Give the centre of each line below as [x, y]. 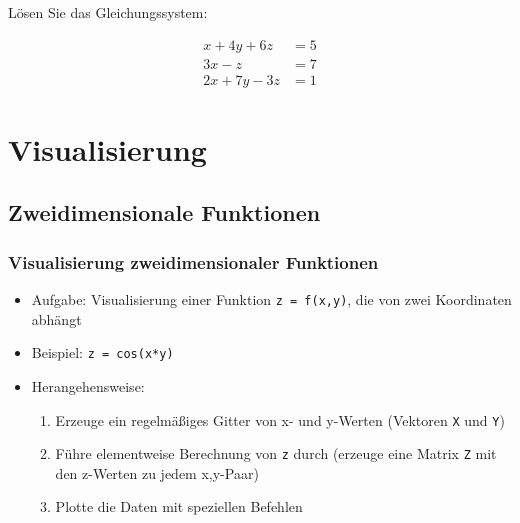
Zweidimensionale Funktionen [164, 212]
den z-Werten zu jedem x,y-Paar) [157, 472]
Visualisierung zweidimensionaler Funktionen [193, 261]
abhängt [56, 318]
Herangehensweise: [88, 385]
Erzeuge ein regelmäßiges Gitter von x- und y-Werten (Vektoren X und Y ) [280, 419]
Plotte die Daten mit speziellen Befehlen [179, 506]
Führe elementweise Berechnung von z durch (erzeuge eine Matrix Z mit [276, 453]
